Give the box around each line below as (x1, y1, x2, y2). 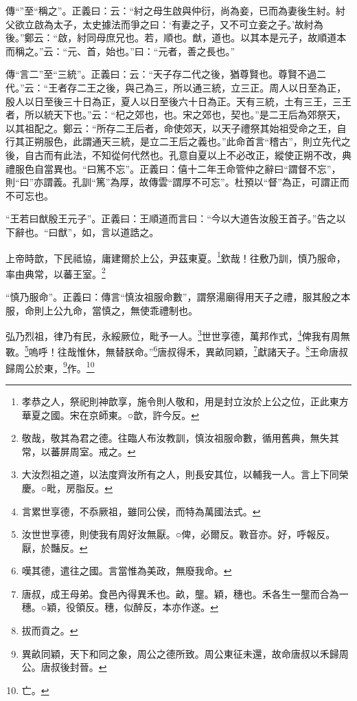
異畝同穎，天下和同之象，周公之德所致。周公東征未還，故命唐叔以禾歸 (21, 646, 339, 660)
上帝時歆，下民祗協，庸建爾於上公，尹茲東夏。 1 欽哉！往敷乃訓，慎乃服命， (5, 248, 346, 265)
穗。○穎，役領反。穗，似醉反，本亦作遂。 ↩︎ (21, 600, 218, 614)
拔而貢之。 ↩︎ (21, 623, 78, 638)
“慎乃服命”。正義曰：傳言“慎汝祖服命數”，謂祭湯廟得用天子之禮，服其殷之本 (5, 290, 351, 303)
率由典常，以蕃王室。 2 (5, 264, 106, 281)
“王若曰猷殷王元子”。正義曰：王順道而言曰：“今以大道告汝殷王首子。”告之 (5, 211, 336, 226)
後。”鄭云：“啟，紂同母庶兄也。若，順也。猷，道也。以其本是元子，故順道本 (5, 30, 347, 45)
